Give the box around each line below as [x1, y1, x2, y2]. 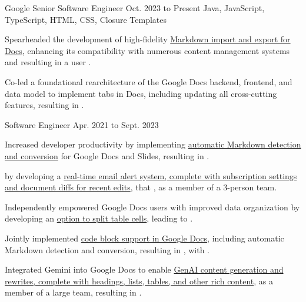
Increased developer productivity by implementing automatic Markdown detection [5, 138, 301, 150]
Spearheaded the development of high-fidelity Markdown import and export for [5, 33, 291, 45]
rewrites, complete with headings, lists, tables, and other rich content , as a [5, 274, 273, 287]
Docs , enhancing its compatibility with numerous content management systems [5, 44, 290, 56]
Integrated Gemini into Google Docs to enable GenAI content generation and [5, 263, 284, 276]
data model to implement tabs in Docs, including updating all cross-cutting [5, 87, 277, 99]
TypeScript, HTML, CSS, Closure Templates [5, 13, 167, 25]
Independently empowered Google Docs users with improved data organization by [5, 200, 300, 213]
